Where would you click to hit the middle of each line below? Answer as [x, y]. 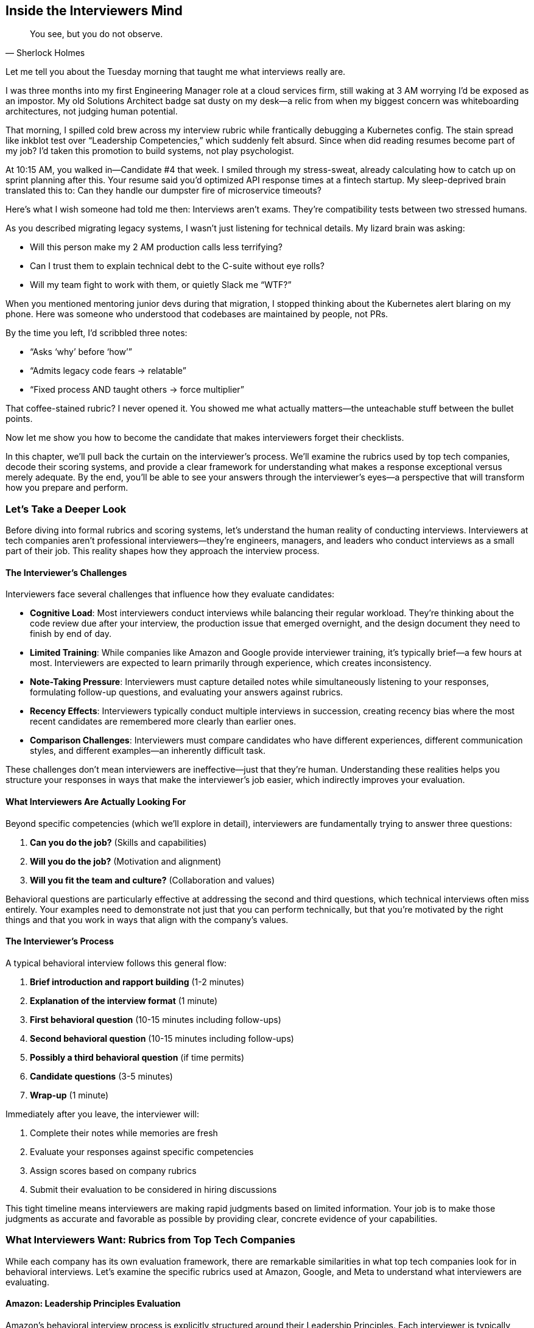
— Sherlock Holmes [45, 53]
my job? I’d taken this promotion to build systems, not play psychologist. [150, 151]
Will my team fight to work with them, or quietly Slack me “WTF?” [161, 285]
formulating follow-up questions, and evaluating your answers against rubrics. [187, 692]
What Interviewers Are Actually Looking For [96, 802]
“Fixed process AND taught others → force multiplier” [137, 390]
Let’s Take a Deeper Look [66, 509]
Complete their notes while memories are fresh [124, 1133]
